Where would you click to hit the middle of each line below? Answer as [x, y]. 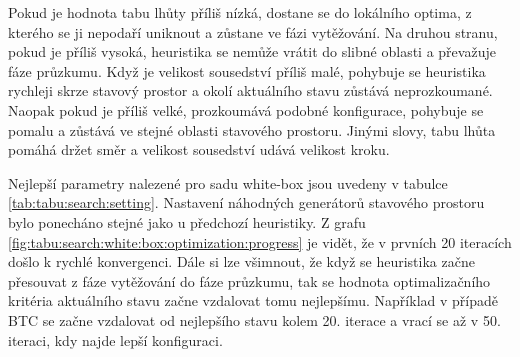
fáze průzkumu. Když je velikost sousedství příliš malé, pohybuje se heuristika [247, 70]
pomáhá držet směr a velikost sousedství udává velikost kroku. [199, 149]
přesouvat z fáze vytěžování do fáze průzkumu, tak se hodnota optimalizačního [249, 280]
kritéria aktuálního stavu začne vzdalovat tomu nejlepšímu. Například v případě [253, 300]
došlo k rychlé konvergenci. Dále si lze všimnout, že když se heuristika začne [241, 261]
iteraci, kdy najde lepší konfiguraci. [115, 339]
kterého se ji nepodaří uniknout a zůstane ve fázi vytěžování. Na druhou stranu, [253, 31]
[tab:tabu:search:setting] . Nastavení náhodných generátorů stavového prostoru [246, 202]
